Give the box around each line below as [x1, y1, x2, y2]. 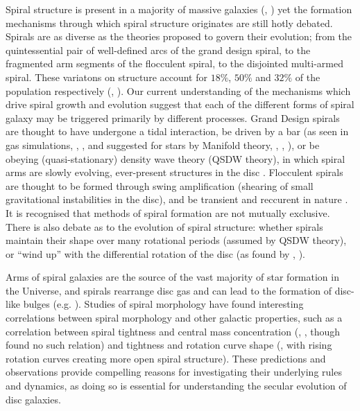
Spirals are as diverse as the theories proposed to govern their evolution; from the [6, 29, 352, 44]
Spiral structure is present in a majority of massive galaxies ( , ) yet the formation [6, 2, 352, 16]
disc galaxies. [6, 392, 61, 406]
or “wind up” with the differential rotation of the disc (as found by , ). [6, 246, 305, 261]
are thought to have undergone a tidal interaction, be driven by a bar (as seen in [6, 124, 349, 139]
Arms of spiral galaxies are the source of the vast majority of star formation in [6, 270, 339, 284]
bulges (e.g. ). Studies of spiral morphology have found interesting [23, 297, 304, 311]
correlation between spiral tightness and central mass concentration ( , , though [6, 324, 341, 338]
